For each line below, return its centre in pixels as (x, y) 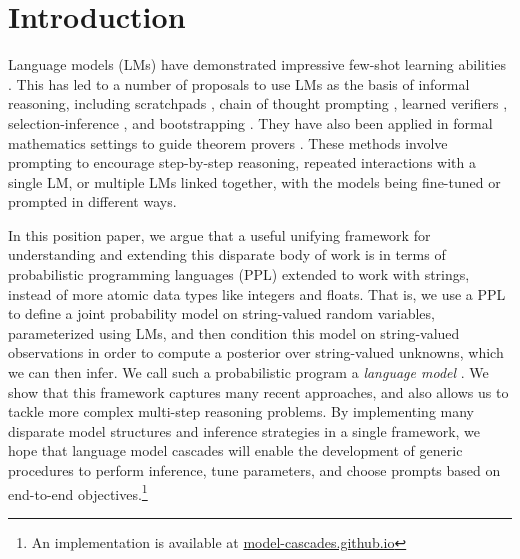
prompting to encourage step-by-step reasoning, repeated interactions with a (242, 162)
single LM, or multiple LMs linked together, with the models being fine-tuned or (254, 181)
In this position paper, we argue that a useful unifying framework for (219, 234)
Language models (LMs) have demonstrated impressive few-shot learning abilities (257, 64)
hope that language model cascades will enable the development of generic (235, 450)
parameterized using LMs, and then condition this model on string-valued (234, 332)
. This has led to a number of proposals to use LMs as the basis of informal (239, 83)
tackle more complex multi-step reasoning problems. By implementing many (241, 411)
